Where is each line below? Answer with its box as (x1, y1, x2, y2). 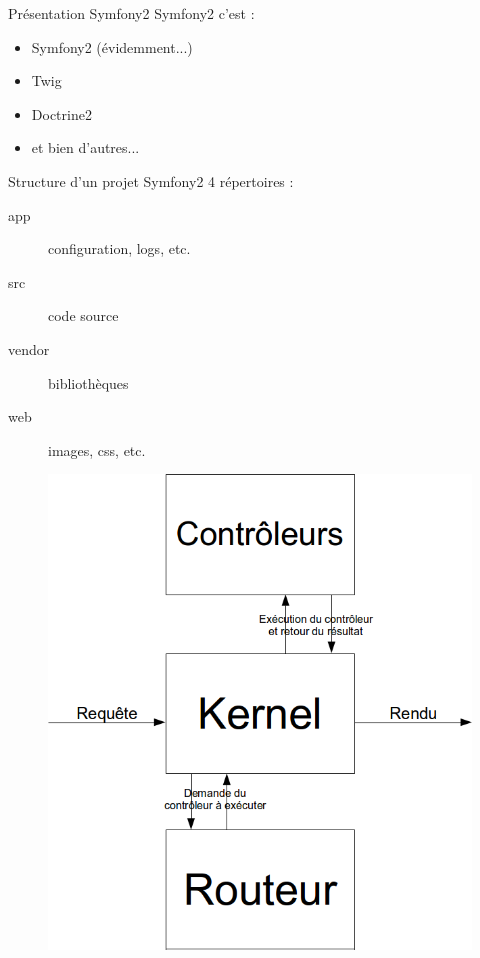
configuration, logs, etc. (48, 238, 191, 259)
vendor (8, 338, 50, 359)
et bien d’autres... (31, 137, 140, 158)
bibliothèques (48, 372, 129, 393)
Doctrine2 (31, 103, 92, 124)
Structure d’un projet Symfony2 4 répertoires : (8, 170, 294, 191)
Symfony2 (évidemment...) (31, 36, 193, 57)
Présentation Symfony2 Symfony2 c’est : (8, 3, 255, 23)
